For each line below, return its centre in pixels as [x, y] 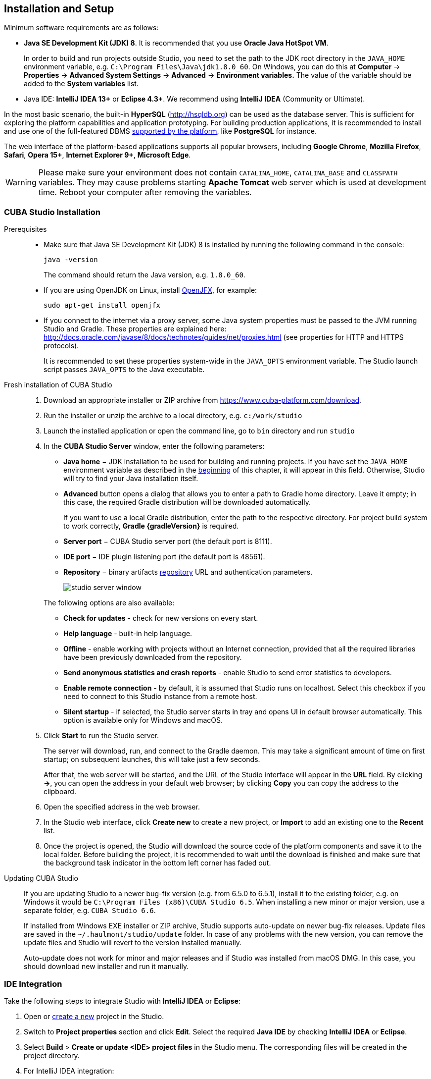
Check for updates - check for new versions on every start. [161, 618]
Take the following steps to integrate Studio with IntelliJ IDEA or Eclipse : [122, 1001]
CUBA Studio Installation [52, 212]
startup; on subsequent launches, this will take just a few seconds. [152, 759]
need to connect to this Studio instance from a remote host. [160, 697]
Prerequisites [25, 229]
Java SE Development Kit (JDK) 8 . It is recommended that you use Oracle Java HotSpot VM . [176, 43]
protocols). [61, 346]
